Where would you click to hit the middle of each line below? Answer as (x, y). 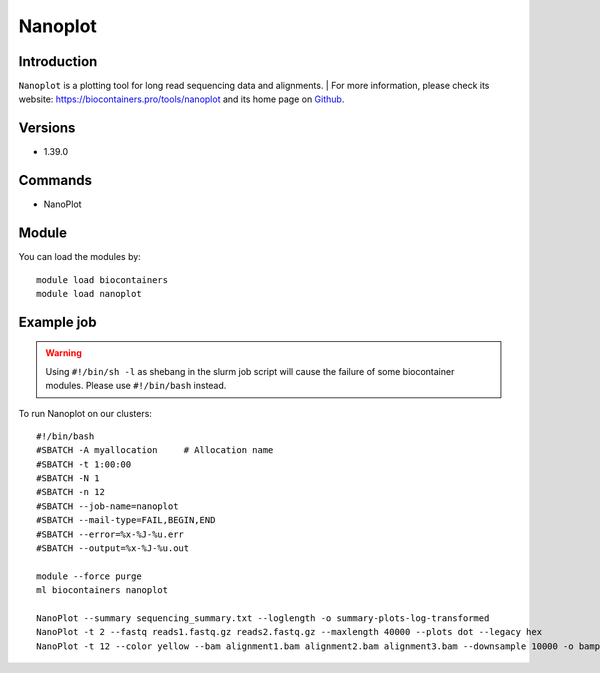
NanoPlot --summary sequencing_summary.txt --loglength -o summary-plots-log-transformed (263, 618)
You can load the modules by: (80, 257)
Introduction (58, 61)
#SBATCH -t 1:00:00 (84, 464)
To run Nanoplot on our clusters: (85, 413)
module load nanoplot (89, 293)
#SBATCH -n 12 (70, 492)
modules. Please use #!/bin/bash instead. (136, 386)
